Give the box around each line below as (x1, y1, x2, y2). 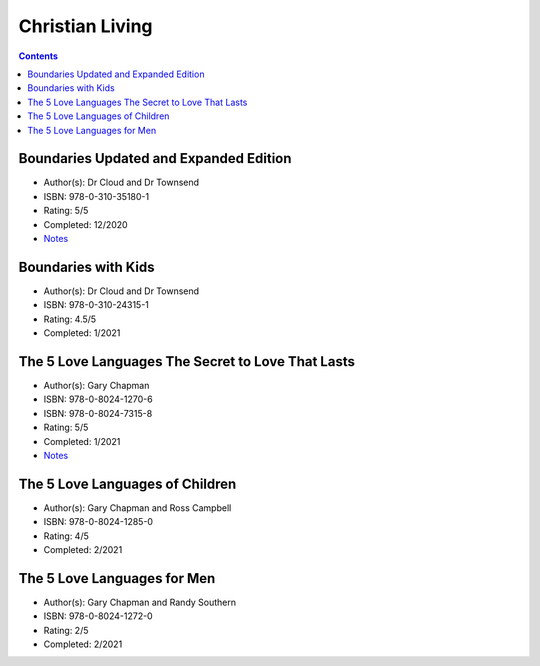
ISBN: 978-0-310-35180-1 (43, 190, 150, 202)
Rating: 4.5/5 (43, 313, 97, 325)
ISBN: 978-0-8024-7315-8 (43, 407, 153, 419)
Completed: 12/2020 (43, 218, 129, 230)
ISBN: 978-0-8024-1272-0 (43, 610, 154, 622)
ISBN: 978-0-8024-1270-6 (43, 393, 154, 405)
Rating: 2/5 (43, 624, 89, 636)
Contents (18, 50, 59, 62)
